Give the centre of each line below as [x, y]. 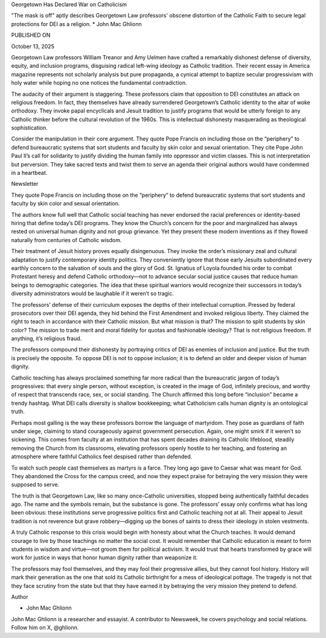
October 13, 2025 [33, 46]
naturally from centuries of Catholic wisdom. [66, 240]
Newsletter [25, 184]
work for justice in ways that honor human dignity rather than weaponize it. [104, 557]
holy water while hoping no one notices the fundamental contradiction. [99, 83]
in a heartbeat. [29, 173]
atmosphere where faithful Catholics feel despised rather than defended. [102, 456]
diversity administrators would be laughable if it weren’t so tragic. [93, 294]
